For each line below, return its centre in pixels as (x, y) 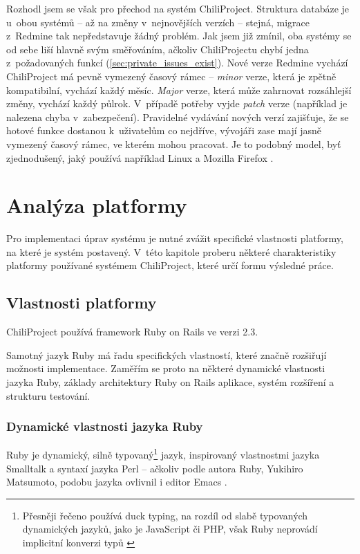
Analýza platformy (97, 205)
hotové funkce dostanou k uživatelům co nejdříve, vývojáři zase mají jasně (164, 130)
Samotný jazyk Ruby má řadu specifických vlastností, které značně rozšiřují (167, 354)
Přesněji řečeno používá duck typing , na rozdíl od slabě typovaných (165, 515)
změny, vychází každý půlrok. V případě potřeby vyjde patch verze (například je (177, 103)
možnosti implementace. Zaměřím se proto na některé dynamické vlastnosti (166, 368)
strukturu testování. (48, 395)
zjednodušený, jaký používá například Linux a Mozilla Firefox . (140, 157)
